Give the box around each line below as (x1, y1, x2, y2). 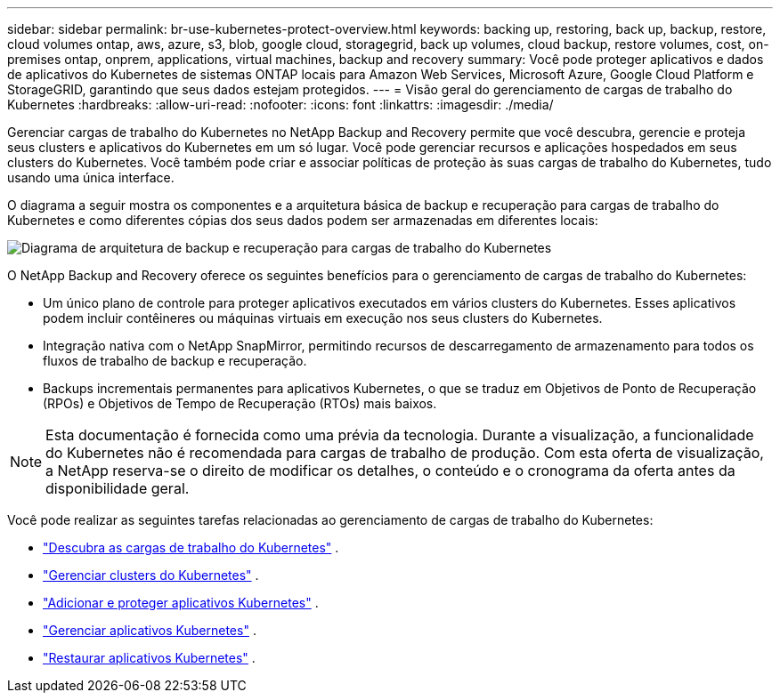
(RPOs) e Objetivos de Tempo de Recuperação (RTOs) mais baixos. (43, 396, 437, 411)
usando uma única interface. (7, 170, 175, 185)
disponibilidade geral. (45, 479, 190, 497)
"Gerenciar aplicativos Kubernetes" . (43, 623, 256, 638)
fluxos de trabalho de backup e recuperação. (43, 353, 307, 368)
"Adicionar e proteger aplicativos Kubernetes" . (43, 595, 319, 610)
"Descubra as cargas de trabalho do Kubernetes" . (43, 540, 339, 555)
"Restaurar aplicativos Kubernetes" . (43, 650, 256, 665)
